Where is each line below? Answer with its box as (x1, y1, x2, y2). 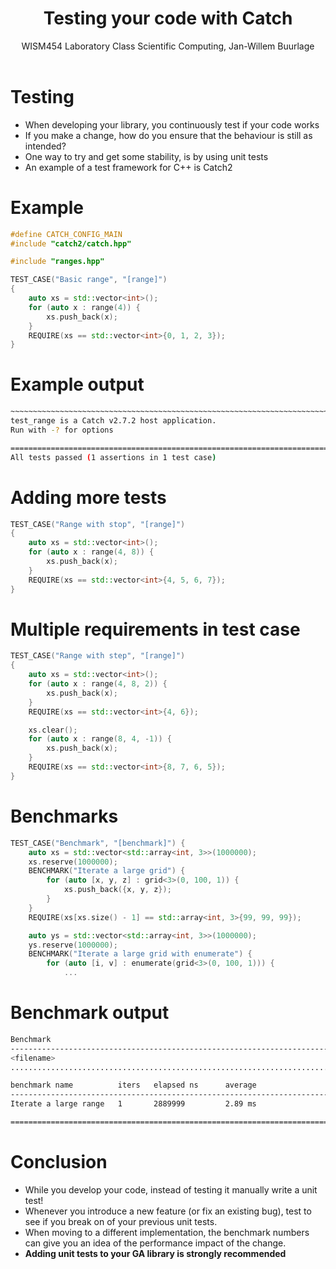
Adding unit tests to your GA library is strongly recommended (24, 1247, 287, 1259)
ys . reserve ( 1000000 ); (28, 940, 118, 950)
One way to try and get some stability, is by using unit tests (24, 150, 269, 162)
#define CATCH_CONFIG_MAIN (10, 229, 123, 239)
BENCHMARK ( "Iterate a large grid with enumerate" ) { (28, 949, 253, 959)
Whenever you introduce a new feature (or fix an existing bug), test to (24, 1205, 312, 1217)
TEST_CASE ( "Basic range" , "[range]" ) (10, 275, 168, 285)
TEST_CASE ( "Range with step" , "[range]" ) (10, 651, 186, 661)
